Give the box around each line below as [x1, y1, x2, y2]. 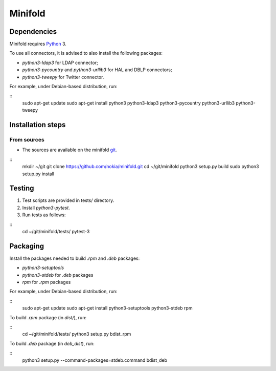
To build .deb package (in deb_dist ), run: [9, 340, 95, 346]
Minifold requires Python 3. [9, 41, 66, 47]
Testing [9, 184, 34, 193]
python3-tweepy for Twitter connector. [22, 74, 104, 80]
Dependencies [9, 27, 57, 36]
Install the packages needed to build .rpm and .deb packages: [9, 255, 140, 261]
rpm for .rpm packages [22, 279, 71, 285]
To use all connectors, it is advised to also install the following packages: [9, 50, 163, 56]
